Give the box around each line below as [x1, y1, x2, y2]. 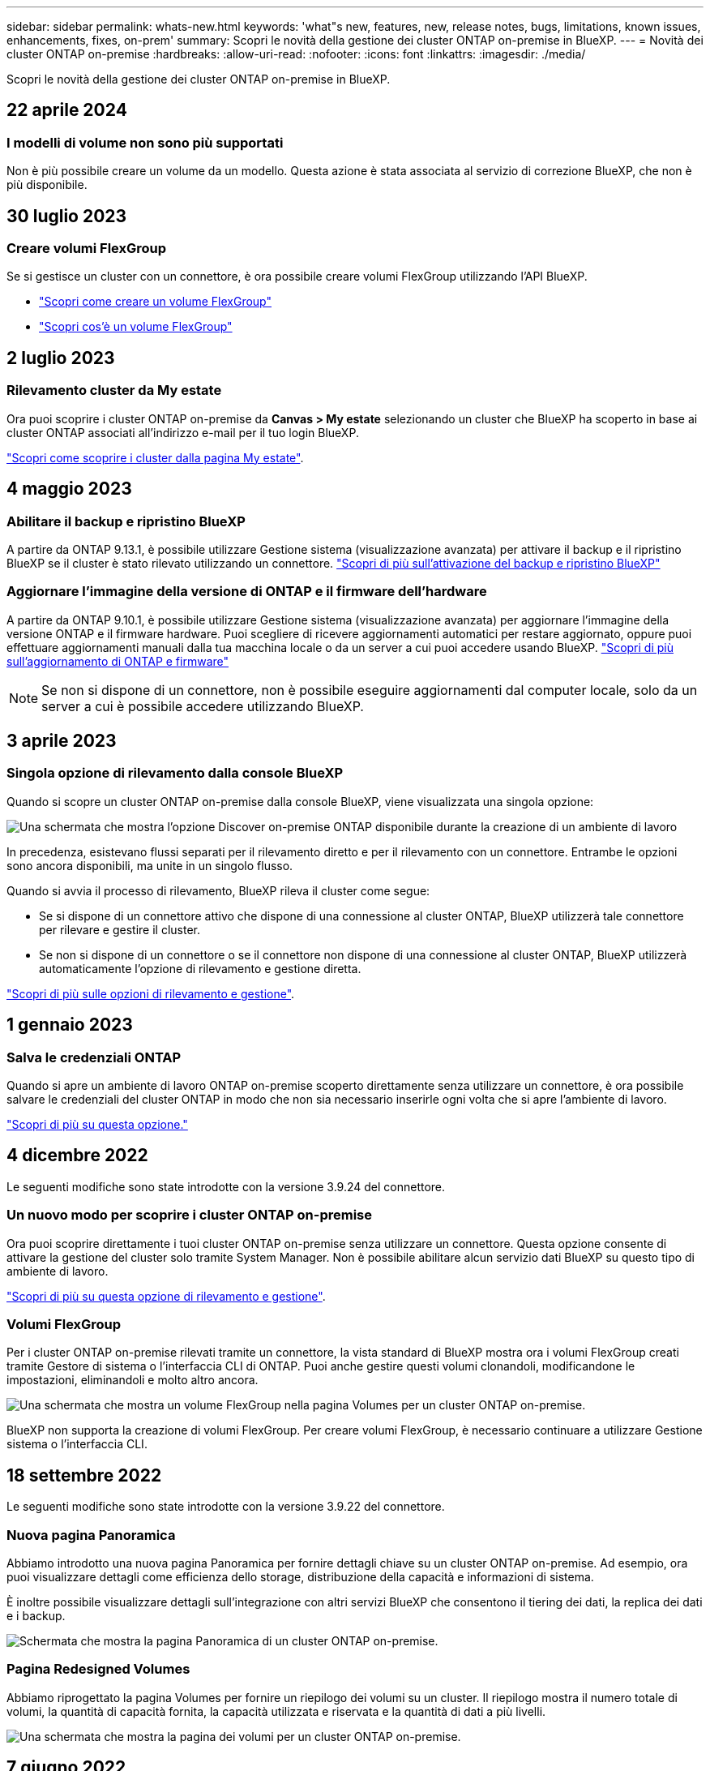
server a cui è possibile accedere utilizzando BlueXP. [41, 697, 364, 714]
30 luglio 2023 [6, 205, 127, 226]
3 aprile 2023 [6, 731, 117, 752]
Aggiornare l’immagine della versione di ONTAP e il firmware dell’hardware [6, 583, 487, 600]
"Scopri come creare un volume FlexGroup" [39, 294, 272, 309]
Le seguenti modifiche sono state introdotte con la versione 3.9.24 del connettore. [6, 1179, 446, 1194]
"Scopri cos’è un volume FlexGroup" [39, 319, 233, 334]
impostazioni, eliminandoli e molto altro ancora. [6, 1373, 259, 1387]
